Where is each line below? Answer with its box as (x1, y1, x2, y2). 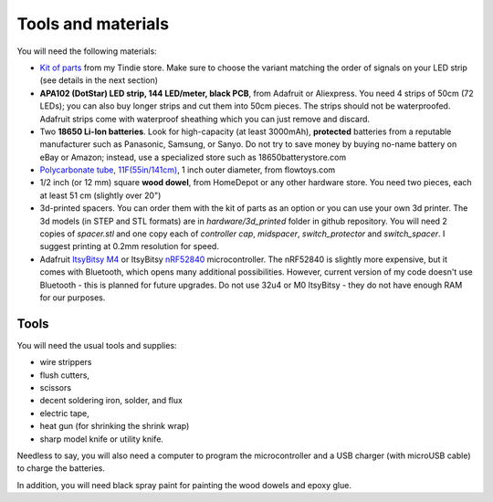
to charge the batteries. (16, 463, 105, 474)
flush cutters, (39, 370, 90, 381)
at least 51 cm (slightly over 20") (39, 190, 162, 201)
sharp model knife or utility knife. (39, 434, 164, 444)
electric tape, (39, 407, 90, 419)
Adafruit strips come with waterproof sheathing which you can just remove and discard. (39, 113, 370, 124)
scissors (39, 382, 72, 393)
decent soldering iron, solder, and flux (39, 395, 183, 406)
